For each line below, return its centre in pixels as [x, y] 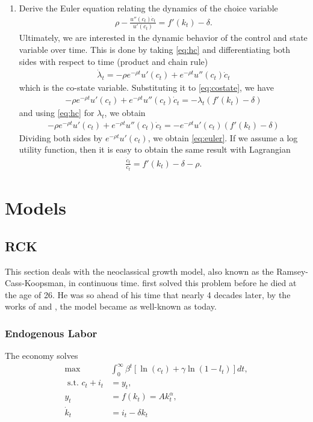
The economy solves [42, 356]
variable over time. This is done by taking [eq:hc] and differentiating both [155, 49]
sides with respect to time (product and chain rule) [113, 61]
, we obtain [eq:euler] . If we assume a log [223, 137]
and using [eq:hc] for [57, 113]
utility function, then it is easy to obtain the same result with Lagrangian [155, 149]
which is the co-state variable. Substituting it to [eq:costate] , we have [146, 87]
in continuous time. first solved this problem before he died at [182, 283]
